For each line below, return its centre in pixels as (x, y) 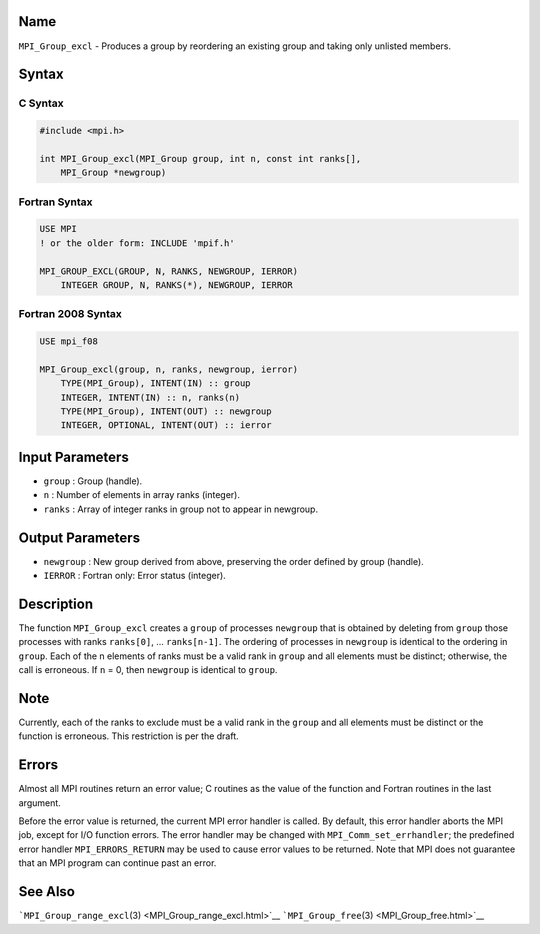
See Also (46, 891)
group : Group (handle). (93, 481)
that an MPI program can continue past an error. (117, 863)
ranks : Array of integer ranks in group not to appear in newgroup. (181, 509)
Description (56, 603)
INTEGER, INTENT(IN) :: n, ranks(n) (150, 397)
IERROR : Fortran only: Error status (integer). (135, 576)
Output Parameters (79, 537)
